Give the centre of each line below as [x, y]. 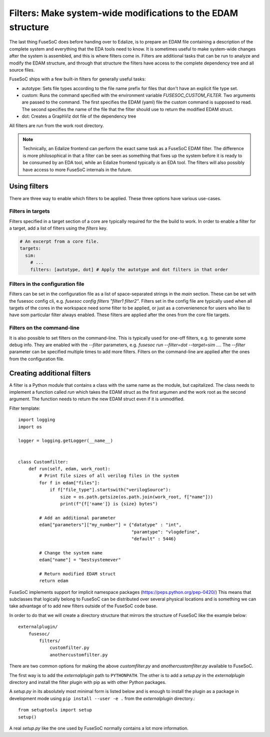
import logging [37, 420]
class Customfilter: [43, 462]
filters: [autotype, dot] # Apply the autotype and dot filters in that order [129, 269]
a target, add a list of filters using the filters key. [58, 228]
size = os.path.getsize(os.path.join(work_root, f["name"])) [137, 497]
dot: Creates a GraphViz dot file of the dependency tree [79, 116]
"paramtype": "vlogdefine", [165, 532]
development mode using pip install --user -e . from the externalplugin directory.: [102, 698]
